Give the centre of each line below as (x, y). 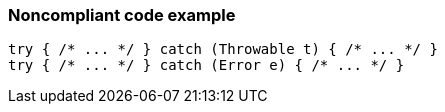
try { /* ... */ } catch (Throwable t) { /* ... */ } (223, 49)
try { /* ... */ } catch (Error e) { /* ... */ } (206, 65)
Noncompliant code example (122, 15)
